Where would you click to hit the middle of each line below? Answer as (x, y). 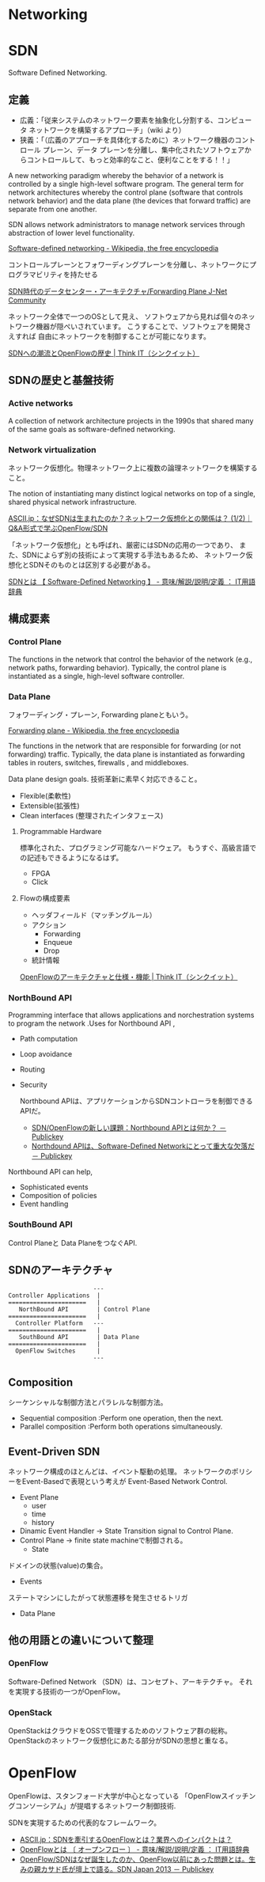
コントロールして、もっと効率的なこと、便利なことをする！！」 (131, 159)
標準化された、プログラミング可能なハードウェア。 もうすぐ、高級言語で (138, 848)
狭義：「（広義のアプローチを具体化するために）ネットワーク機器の (127, 139)
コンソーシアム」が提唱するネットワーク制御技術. (95, 1805)
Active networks (41, 404)
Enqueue (58, 942)
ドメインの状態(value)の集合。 (58, 1565)
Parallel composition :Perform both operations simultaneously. (121, 1427)
